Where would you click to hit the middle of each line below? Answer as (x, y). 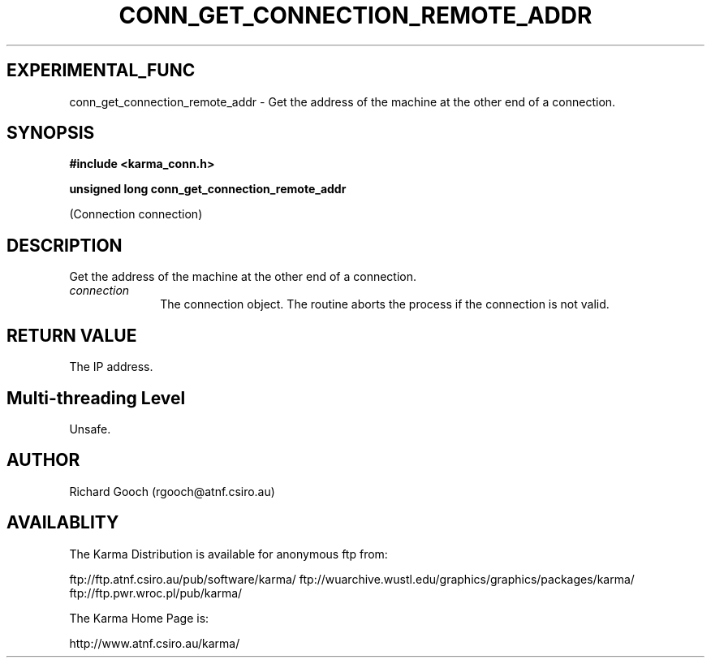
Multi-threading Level (96, 398)
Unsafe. (90, 429)
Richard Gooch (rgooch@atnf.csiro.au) (172, 491)
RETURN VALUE (72, 335)
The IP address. (111, 367)
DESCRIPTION (65, 245)
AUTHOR (43, 460)
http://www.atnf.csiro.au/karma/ (155, 643)
